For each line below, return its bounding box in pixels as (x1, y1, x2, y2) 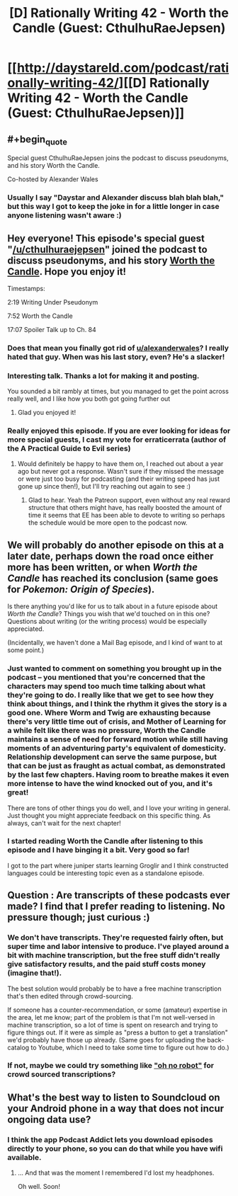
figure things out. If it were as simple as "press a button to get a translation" (7, 1028, 228, 1037)
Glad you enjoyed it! (17, 409, 76, 417)
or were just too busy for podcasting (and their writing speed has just (17, 474, 220, 483)
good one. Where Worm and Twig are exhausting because (7, 708, 211, 718)
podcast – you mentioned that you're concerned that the (7, 673, 205, 683)
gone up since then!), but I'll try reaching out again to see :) (17, 482, 191, 491)
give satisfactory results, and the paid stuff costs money (7, 959, 206, 969)
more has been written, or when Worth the (7, 561, 198, 573)
